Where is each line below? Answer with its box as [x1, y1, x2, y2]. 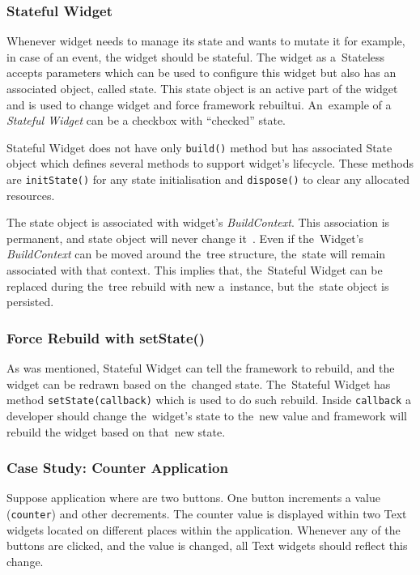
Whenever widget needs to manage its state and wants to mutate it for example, [6, 32, 405, 49]
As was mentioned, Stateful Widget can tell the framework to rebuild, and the [6, 360, 395, 377]
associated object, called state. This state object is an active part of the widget [6, 80, 398, 96]
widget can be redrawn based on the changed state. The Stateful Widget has [6, 375, 391, 392]
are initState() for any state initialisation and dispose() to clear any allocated [6, 171, 410, 188]
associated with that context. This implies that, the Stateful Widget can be [6, 262, 383, 279]
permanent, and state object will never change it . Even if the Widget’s [6, 229, 364, 246]
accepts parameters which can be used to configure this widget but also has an [6, 64, 397, 81]
